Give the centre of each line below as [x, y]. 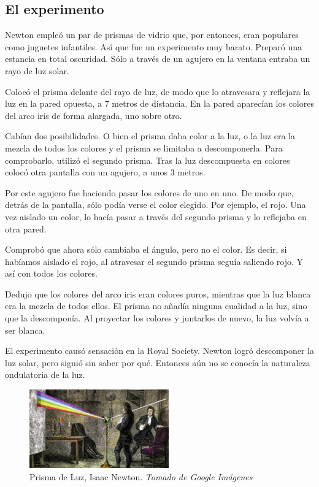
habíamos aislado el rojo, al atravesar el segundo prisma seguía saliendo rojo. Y [154, 261]
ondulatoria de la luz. [45, 374]
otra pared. [26, 228]
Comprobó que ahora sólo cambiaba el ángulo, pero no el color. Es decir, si [146, 249]
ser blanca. [25, 330]
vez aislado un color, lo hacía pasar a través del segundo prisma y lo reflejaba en [156, 216]
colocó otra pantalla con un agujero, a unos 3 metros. [105, 172]
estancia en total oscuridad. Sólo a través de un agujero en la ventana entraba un [158, 59]
